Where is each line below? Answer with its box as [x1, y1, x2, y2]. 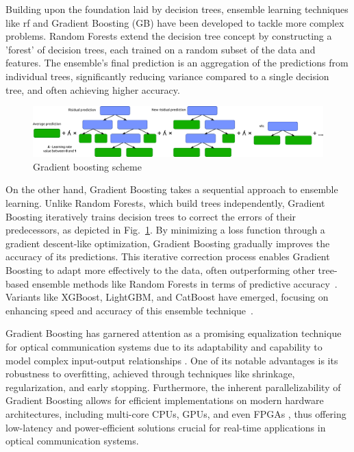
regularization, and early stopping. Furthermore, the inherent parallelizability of [5, 379, 341, 394]
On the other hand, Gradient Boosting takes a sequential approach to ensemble [5, 182, 338, 197]
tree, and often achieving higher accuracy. [5, 82, 180, 97]
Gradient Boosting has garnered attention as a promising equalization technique [5, 326, 342, 340]
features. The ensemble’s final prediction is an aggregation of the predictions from [5, 55, 349, 70]
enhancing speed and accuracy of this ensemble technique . [5, 303, 253, 317]
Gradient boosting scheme [33, 159, 142, 173]
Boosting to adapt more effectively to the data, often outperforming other [5, 263, 315, 277]
